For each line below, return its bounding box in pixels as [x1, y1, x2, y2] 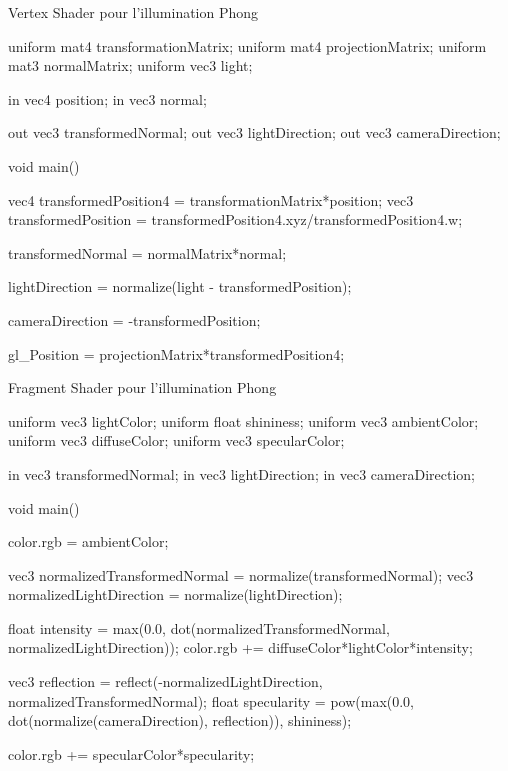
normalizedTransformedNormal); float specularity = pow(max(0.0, [8, 690, 414, 711]
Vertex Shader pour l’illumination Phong [8, 2, 259, 22]
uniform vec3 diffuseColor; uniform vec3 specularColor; [8, 430, 345, 451]
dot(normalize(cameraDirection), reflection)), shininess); [8, 710, 352, 731]
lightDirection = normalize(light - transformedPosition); [8, 276, 352, 297]
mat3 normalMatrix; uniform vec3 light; [8, 55, 253, 76]
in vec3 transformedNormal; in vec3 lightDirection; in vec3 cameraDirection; [8, 463, 475, 484]
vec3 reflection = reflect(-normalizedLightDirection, [8, 671, 323, 692]
